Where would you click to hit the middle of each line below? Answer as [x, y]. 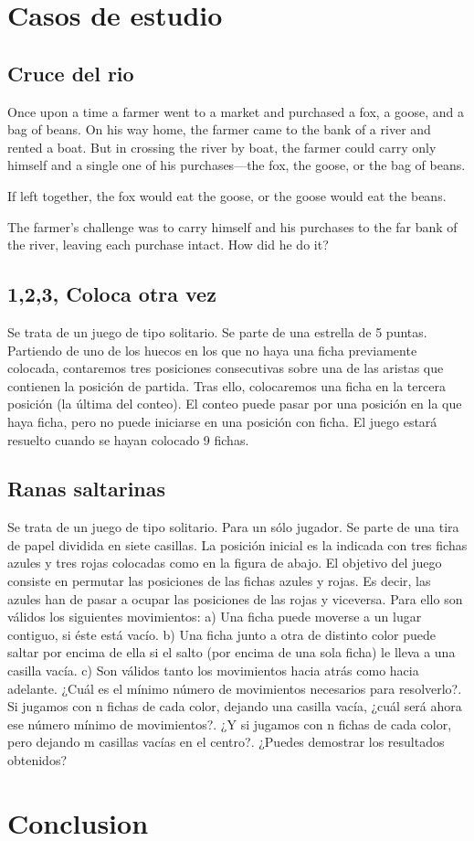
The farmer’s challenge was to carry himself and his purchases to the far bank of [232, 226]
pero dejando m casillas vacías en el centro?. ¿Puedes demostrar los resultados [226, 742]
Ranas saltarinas [87, 489]
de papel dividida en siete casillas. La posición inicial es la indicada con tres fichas [237, 544]
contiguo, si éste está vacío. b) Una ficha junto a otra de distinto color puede [221, 634]
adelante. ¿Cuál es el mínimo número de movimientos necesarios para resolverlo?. [235, 688]
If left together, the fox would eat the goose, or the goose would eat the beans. [227, 195]
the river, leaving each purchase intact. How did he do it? [168, 245]
